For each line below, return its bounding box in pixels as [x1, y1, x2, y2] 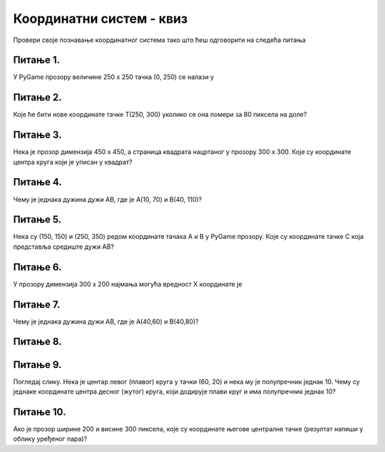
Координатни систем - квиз [13, 11, 188, 26]
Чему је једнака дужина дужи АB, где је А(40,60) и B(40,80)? [13, 317, 199, 326]
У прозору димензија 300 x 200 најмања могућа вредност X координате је [13, 279, 242, 288]
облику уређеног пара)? [13, 435, 88, 443]
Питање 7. [13, 298, 61, 310]
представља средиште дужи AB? [13, 242, 114, 251]
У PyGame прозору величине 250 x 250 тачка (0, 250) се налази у [13, 73, 214, 81]
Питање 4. [13, 176, 62, 188]
